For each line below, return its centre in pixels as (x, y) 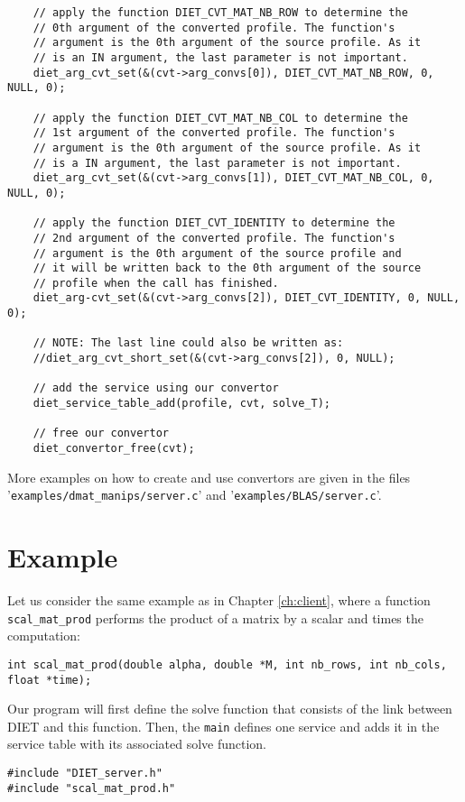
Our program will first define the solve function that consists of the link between (230, 709)
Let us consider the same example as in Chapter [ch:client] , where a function (219, 600)
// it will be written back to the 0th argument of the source (227, 268)
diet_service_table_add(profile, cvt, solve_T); (181, 404)
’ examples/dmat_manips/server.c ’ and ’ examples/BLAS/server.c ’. (195, 495)
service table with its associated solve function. (137, 744)
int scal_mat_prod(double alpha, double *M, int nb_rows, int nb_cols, (227, 664)
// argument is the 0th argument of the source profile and (217, 253)
